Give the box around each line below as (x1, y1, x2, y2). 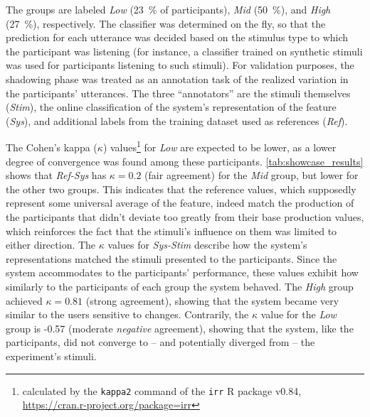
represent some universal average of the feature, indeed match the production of (6, 195, 354, 210)
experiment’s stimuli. (6, 348, 97, 363)
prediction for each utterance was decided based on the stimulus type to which (6, 30, 349, 45)
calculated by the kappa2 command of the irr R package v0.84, (22, 383, 302, 398)
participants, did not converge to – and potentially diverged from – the (6, 335, 315, 350)
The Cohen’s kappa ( (6, 140, 97, 154)
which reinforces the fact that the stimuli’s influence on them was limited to (6, 223, 337, 238)
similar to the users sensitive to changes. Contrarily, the (6, 307, 249, 322)
